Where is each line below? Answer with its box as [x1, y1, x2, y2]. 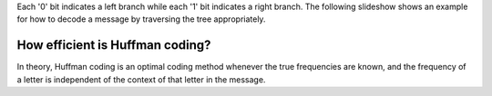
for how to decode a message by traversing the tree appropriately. [16, 14, 266, 24]
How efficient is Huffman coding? [16, 37, 211, 53]
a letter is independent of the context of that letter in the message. [16, 73, 266, 85]
